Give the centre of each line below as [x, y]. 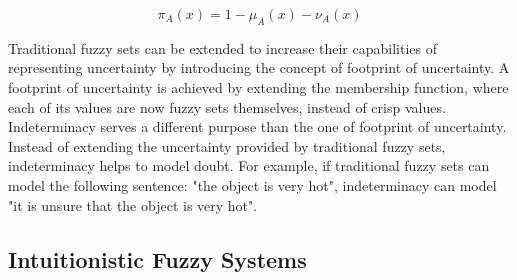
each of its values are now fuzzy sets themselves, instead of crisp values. [227, 106]
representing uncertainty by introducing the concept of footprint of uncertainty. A [259, 67]
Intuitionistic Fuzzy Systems [157, 258]
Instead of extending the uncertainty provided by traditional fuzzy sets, [227, 145]
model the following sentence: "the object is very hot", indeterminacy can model [252, 184]
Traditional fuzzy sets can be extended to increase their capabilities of [222, 47]
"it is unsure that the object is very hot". [133, 204]
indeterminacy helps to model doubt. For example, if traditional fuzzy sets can [249, 165]
